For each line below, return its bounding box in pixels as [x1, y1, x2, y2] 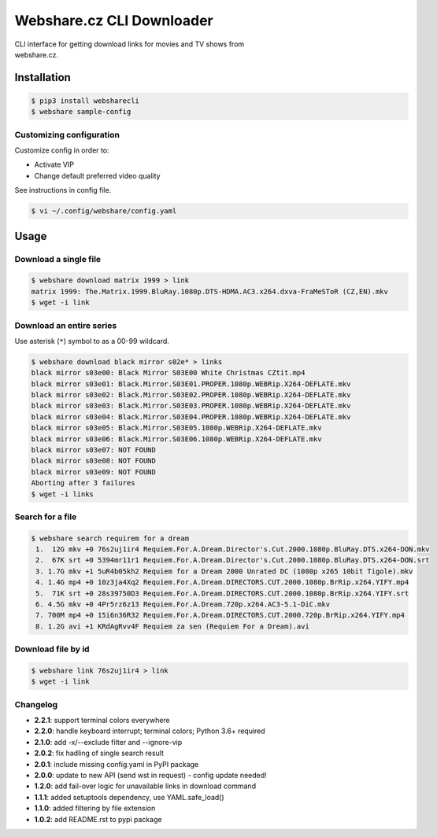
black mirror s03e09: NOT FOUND [31, 467, 157, 476]
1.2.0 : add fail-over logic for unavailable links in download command [34, 781, 256, 791]
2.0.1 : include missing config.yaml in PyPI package [34, 759, 199, 769]
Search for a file [14, 511, 77, 522]
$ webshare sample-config [31, 107, 131, 116]
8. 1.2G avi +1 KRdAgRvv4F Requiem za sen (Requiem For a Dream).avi [35, 621, 310, 631]
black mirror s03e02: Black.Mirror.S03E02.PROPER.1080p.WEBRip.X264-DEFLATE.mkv [31, 390, 351, 400]
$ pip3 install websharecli [31, 96, 139, 105]
